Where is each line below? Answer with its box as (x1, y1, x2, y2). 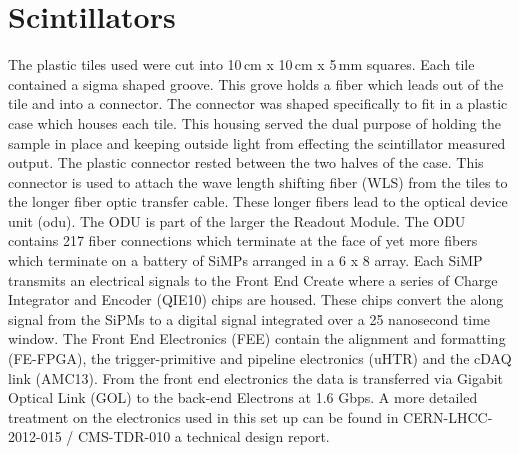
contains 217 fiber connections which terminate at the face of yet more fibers (8, 230, 478, 251)
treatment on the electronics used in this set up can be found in (8, 406, 399, 427)
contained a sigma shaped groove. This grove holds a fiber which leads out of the (8, 73, 504, 94)
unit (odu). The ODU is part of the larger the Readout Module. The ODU (8, 210, 466, 231)
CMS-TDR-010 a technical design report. (77, 426, 330, 447)
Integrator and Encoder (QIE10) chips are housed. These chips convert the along (8, 289, 504, 310)
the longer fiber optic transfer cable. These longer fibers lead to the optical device (8, 191, 508, 212)
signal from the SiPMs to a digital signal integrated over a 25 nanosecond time (8, 308, 491, 329)
